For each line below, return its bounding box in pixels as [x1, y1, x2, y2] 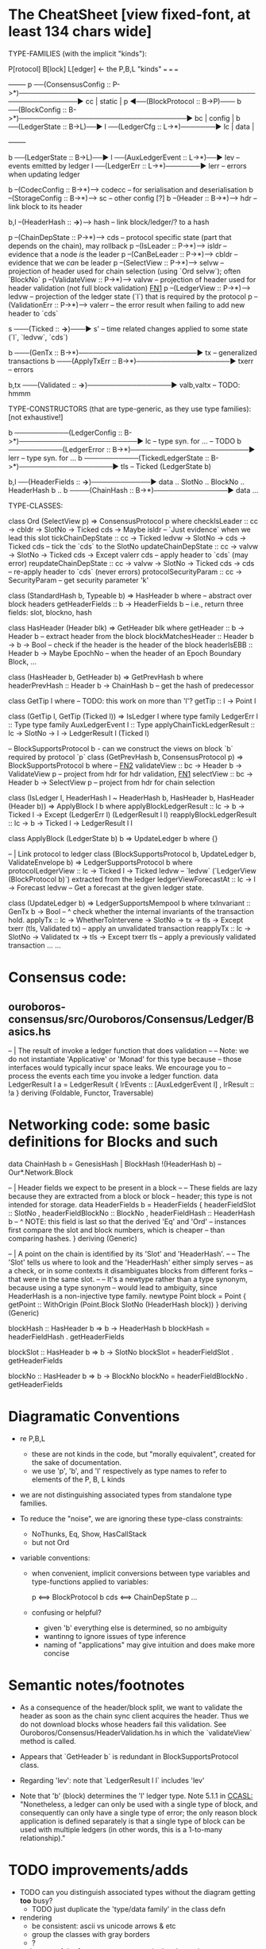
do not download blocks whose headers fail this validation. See [19, 1719, 227, 1729]
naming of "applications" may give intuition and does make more [43, 1640, 256, 1649]
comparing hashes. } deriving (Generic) [8, 1234, 137, 1243]
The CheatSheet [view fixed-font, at [8, 6, 251, 24]
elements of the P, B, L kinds [31, 1474, 125, 1484]
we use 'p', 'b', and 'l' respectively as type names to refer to [31, 1466, 227, 1475]
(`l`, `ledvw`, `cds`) [8, 332, 69, 342]
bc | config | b [194, 113, 241, 122]
